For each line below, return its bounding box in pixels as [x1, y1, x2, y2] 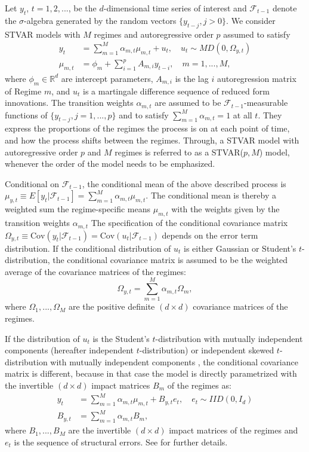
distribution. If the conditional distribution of [5, 242, 171, 254]
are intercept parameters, [61, 72, 153, 84]
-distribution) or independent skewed [139, 344, 274, 356]
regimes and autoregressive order [94, 28, 214, 40]
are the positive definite [68, 300, 155, 313]
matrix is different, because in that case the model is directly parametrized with [5, 367, 297, 380]
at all [233, 108, 252, 121]
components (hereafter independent [5, 344, 134, 356]
